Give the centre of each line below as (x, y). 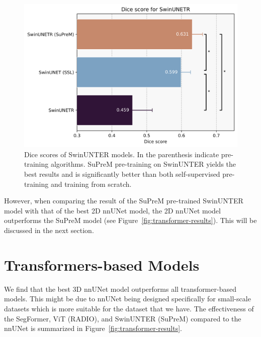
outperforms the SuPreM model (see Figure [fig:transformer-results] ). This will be (130, 220)
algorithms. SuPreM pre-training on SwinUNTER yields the (143, 164)
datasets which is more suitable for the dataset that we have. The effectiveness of (129, 308)
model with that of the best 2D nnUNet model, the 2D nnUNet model (112, 210)
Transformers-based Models (102, 264)
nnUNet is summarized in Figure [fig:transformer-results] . (93, 328)
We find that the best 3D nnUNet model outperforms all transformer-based (120, 289)
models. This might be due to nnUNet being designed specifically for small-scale (127, 299)
